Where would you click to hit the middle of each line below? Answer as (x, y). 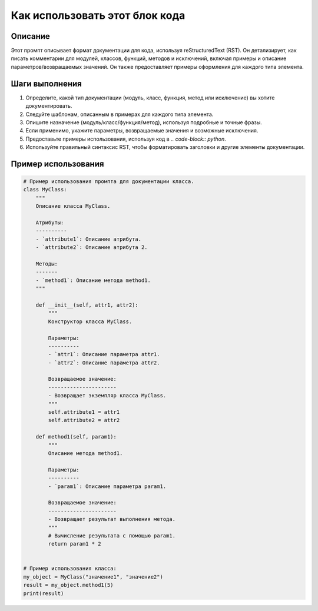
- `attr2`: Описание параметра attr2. (104, 363)
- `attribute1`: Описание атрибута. (88, 239)
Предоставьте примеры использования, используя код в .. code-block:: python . (126, 139)
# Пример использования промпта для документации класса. (109, 182)
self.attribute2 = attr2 (84, 420)
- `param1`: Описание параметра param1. (107, 486)
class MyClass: (45, 190)
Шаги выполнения (46, 83)
